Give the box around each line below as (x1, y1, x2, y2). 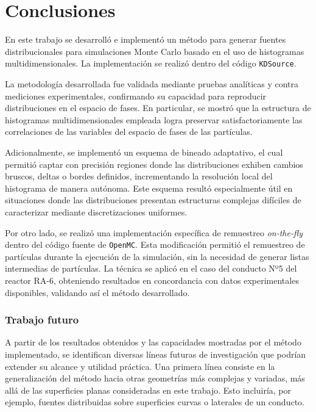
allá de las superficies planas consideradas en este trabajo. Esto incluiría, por (5, 383, 292, 396)
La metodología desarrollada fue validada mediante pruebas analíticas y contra (5, 77, 299, 90)
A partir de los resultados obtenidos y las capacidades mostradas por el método (5, 336, 301, 349)
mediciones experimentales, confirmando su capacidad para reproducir (5, 89, 267, 102)
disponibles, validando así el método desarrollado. (5, 286, 190, 298)
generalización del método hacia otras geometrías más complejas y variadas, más (5, 372, 305, 385)
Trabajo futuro (5, 312, 79, 327)
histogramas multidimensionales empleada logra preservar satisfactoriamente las (5, 113, 303, 126)
